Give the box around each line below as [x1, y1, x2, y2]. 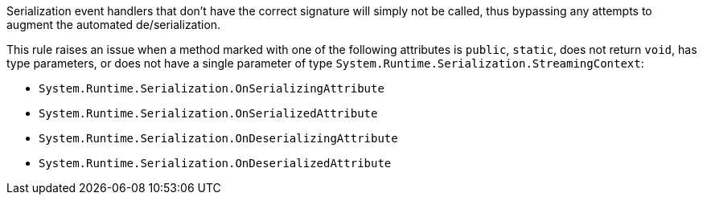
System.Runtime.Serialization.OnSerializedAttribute [39, 107, 378, 120]
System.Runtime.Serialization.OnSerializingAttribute [39, 82, 384, 95]
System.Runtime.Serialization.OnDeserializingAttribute [39, 132, 398, 145]
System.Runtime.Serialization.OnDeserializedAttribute [39, 157, 392, 170]
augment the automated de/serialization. [6, 18, 221, 31]
